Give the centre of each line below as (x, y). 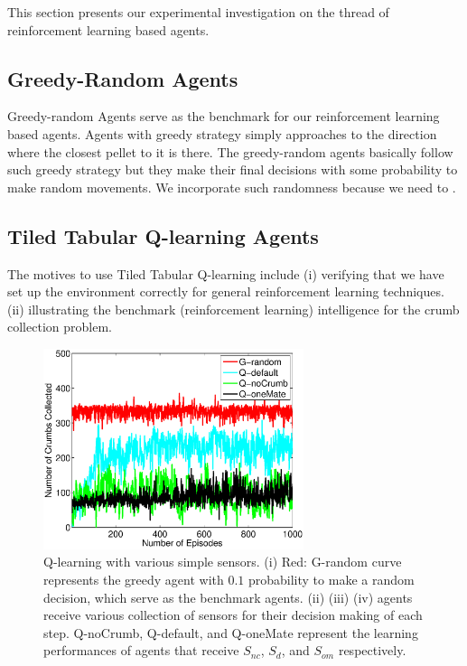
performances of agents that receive (141, 650)
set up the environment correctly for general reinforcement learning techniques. (226, 291)
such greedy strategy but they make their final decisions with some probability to (233, 169)
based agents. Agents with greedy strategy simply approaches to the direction (222, 133)
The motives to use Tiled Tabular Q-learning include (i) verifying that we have (226, 273)
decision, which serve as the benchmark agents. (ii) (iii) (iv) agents (228, 597)
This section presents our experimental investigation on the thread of (198, 12)
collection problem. (60, 327)
